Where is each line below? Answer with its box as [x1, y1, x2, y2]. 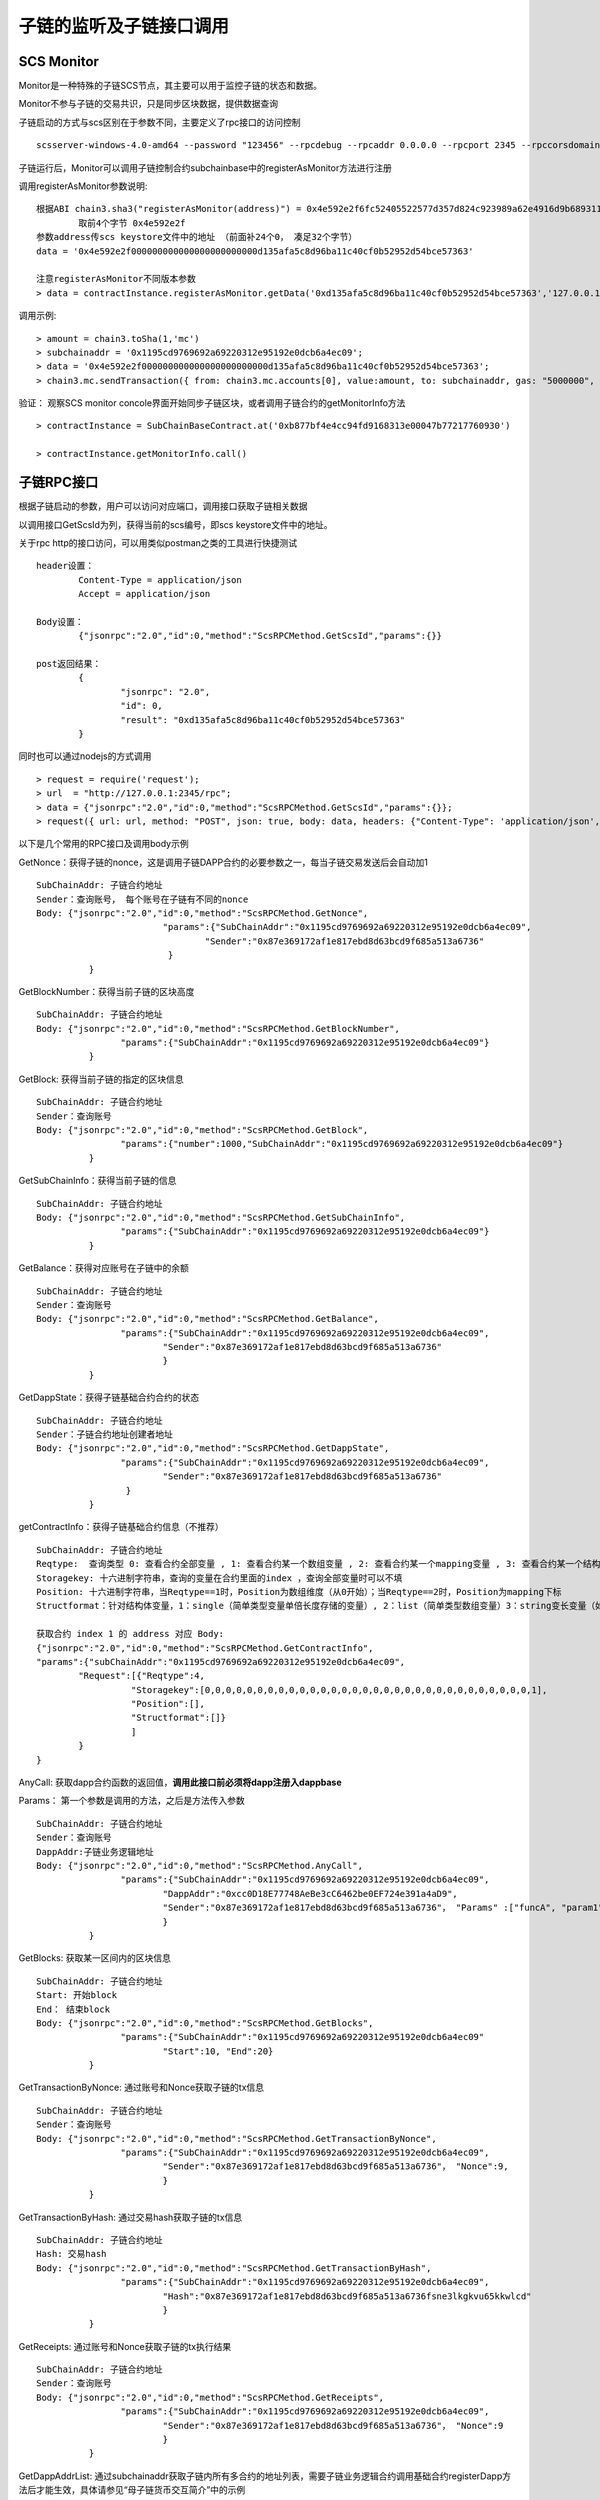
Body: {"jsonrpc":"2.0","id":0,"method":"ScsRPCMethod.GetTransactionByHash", [36, 2262, 432, 2274]
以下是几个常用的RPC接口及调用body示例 [18, 838, 189, 850]
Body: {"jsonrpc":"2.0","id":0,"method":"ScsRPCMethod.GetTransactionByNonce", [36, 2133, 437, 2144]
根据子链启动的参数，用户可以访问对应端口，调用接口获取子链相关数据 [18, 500, 308, 512]
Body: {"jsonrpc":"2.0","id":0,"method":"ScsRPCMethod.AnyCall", [36, 1860, 364, 1871]
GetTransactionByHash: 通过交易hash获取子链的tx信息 [18, 2211, 243, 2223]
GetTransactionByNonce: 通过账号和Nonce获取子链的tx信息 [18, 2081, 265, 2094]
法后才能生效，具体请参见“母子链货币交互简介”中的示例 [18, 2484, 246, 2496]
